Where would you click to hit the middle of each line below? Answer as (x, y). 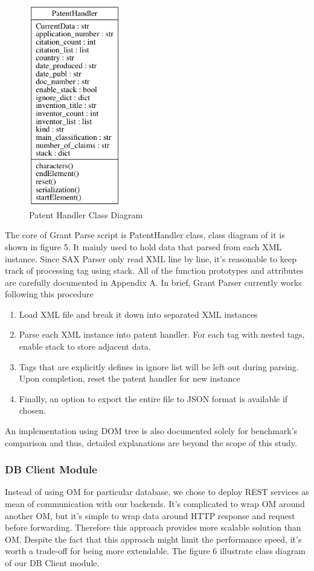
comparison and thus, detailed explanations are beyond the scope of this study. (151, 442)
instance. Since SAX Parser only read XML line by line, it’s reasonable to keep (151, 258)
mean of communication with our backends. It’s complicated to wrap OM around (155, 504)
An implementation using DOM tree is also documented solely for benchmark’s (151, 431)
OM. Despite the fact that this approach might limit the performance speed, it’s (153, 539)
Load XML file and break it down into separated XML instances (138, 314)
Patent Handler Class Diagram (86, 214)
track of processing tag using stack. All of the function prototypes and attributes (154, 270)
